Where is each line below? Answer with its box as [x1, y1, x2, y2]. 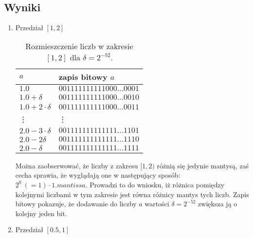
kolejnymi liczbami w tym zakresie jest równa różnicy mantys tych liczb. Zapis [15, 189, 249, 199]
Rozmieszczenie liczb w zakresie [25, 40, 133, 52]
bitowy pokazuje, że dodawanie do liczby [15, 199, 137, 209]
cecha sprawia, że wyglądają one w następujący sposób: [15, 170, 181, 180]
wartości [145, 199, 169, 209]
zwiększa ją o [198, 199, 237, 209]
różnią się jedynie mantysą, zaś [157, 160, 249, 170]
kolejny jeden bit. [15, 208, 67, 218]
